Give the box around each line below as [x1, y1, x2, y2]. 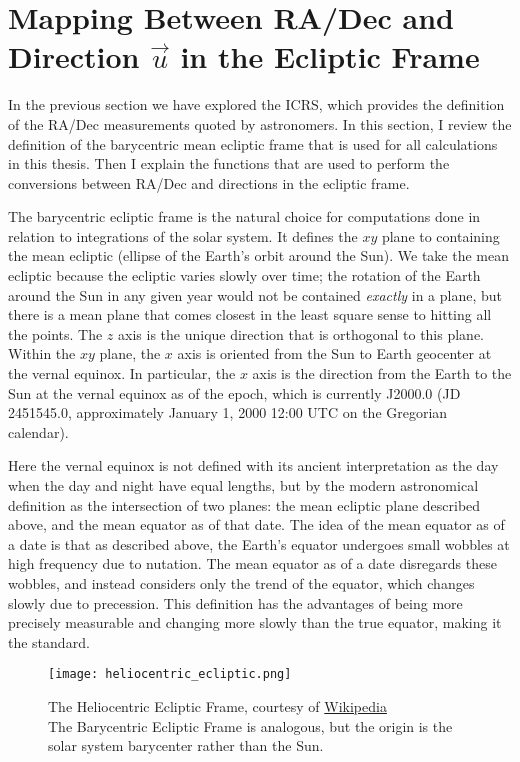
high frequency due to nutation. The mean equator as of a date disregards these [8, 553, 497, 574]
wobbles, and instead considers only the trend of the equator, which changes [8, 572, 475, 593]
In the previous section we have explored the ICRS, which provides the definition [8, 94, 505, 115]
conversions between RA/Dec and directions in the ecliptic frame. [8, 172, 410, 193]
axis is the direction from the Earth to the [252, 363, 512, 384]
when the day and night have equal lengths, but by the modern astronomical [8, 475, 479, 495]
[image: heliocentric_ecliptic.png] [48, 667, 292, 682]
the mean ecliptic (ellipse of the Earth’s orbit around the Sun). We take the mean [8, 245, 509, 266]
